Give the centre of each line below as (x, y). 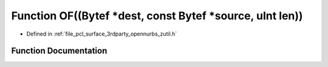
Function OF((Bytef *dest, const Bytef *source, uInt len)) (157, 16)
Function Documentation (59, 51)
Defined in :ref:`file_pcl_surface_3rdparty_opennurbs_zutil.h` (102, 34)
